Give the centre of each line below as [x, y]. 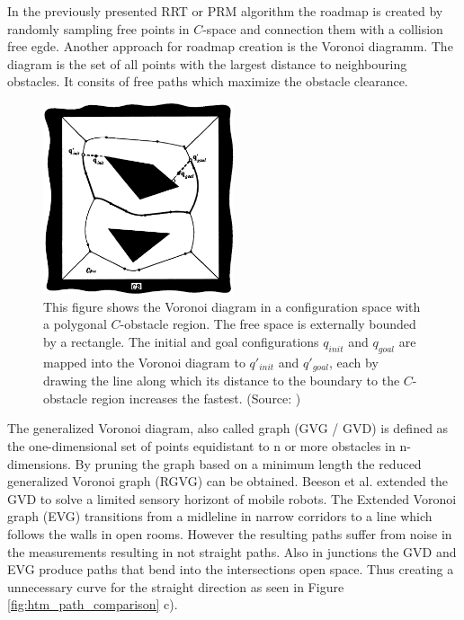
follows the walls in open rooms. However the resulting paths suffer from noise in [230, 534]
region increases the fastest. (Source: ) [196, 398]
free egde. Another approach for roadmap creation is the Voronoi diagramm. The [230, 46]
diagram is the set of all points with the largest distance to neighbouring [207, 63]
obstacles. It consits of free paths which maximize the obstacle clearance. [208, 81]
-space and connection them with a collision [323, 28]
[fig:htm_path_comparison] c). [93, 604]
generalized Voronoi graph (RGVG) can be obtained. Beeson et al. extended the [228, 481]
